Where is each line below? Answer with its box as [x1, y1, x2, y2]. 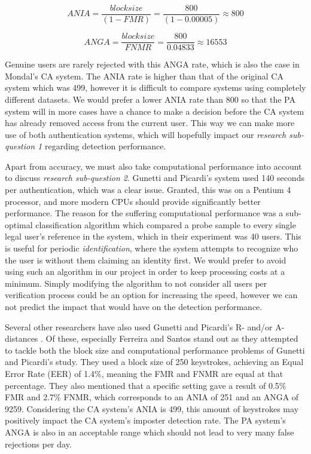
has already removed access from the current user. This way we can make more [5, 116, 295, 129]
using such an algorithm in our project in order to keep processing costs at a [5, 265, 285, 278]
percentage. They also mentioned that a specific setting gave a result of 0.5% [5, 379, 286, 391]
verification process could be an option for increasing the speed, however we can [5, 289, 298, 301]
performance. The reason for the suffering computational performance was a [5, 207, 283, 219]
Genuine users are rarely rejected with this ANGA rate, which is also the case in [5, 58, 300, 70]
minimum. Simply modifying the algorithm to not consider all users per [5, 277, 267, 289]
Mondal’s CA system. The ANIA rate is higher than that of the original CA [5, 69, 283, 82]
